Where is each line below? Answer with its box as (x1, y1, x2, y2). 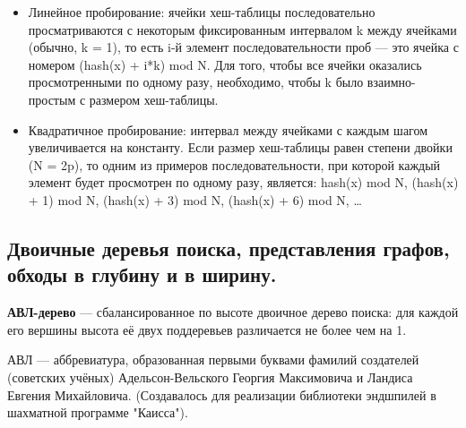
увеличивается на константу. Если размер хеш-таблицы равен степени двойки (28, 138, 453, 157)
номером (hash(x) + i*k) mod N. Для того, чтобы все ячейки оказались (28, 55, 422, 73)
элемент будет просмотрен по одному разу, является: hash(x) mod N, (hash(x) (28, 173, 459, 192)
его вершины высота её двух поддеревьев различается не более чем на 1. (7, 320, 407, 338)
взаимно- (367, 73, 416, 91)
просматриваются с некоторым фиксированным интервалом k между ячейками (28, 20, 457, 39)
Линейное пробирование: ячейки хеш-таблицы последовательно (28, 3, 375, 21)
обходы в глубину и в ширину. (7, 261, 277, 288)
